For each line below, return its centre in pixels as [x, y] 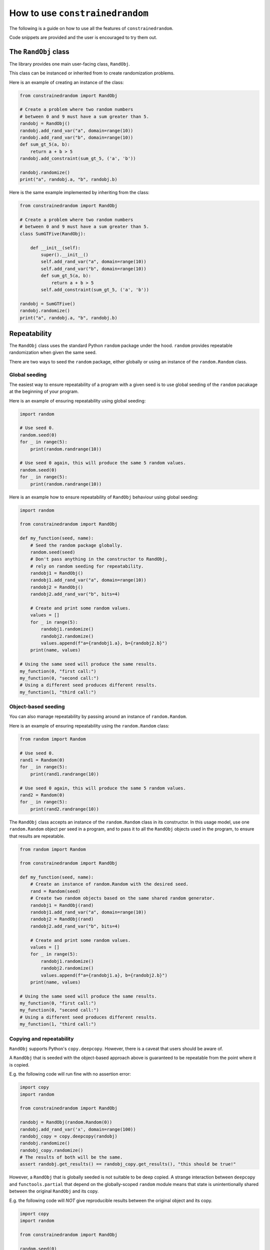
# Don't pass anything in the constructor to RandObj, [99, 559]
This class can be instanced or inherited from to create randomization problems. [92, 73]
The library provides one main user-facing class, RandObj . [69, 64]
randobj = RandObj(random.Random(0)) [66, 1122]
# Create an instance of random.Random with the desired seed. [109, 884]
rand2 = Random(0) [42, 795]
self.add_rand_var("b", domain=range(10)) [94, 268]
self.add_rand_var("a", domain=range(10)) [94, 262]
